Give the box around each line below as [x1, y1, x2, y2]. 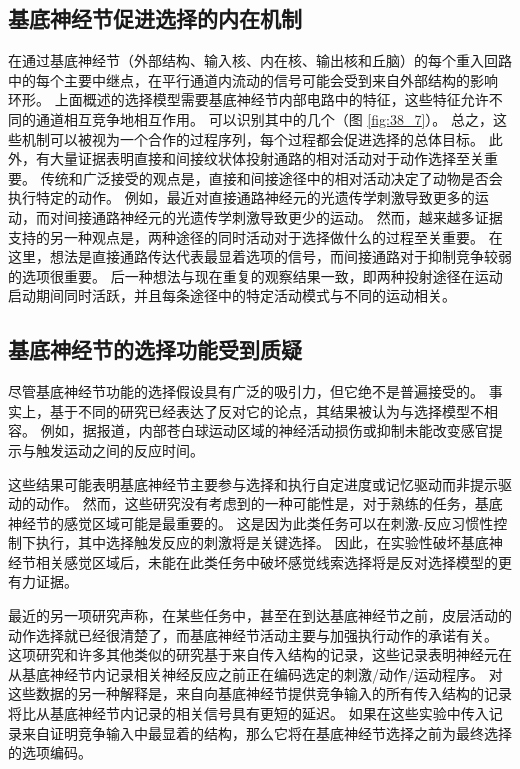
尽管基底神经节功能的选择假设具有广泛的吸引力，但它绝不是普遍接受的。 [8, 381, 484, 402]
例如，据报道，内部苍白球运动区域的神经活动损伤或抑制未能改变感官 [40, 420, 489, 441]
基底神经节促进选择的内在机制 [8, 3, 302, 34]
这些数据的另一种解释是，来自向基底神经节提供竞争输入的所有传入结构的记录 [8, 683, 512, 704]
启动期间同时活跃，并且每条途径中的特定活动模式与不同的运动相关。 [8, 285, 456, 306]
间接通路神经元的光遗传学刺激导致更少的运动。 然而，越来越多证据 [63, 206, 503, 227]
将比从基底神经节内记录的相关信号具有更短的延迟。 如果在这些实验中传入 [8, 703, 489, 724]
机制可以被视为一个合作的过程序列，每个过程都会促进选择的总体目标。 [21, 128, 484, 149]
